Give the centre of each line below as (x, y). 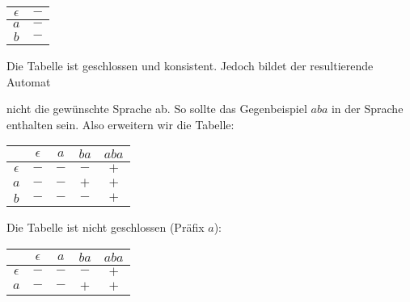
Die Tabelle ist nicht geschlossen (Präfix (106, 227)
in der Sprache (367, 109)
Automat (29, 81)
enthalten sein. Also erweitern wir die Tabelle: (120, 124)
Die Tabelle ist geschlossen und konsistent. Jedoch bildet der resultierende (190, 65)
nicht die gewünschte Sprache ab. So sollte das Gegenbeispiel (157, 109)
